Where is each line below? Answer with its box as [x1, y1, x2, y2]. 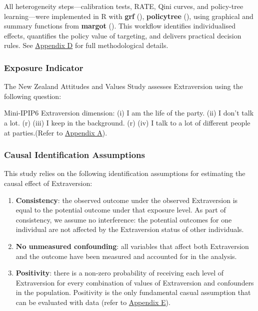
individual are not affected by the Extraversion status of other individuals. [15, 224, 244, 234]
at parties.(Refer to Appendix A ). [4, 127, 107, 137]
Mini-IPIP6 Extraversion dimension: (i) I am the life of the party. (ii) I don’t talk [4, 107, 254, 118]
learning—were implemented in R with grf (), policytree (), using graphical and [4, 10, 253, 21]
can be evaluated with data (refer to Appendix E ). [15, 296, 170, 307]
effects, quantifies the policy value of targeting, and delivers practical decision [4, 30, 241, 40]
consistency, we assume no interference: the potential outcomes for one [15, 214, 232, 224]
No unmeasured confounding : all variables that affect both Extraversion [15, 240, 249, 251]
